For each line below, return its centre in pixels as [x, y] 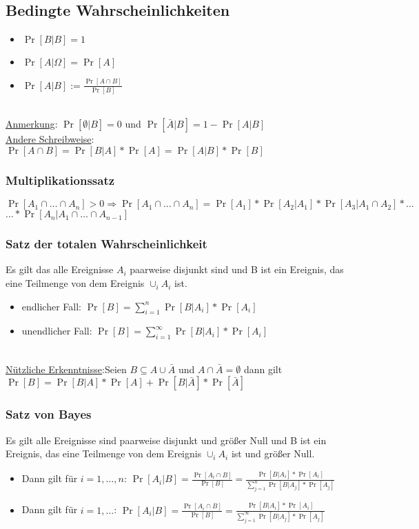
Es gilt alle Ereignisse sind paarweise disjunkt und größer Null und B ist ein [166, 440]
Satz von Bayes [49, 414]
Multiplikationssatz [60, 180]
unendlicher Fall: [57, 331]
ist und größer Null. [273, 453]
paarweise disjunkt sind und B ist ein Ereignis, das [237, 269]
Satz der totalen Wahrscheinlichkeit [106, 244]
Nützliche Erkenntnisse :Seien [66, 369]
